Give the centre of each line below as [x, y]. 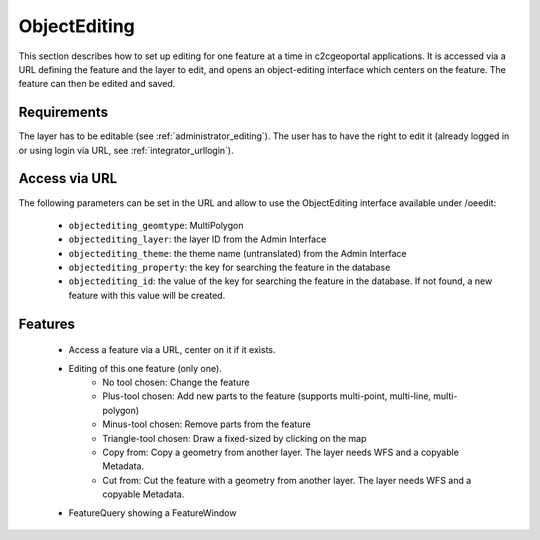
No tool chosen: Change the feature [176, 382]
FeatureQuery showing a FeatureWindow [152, 512]
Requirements [63, 112]
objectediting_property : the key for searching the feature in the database [229, 267]
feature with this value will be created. [147, 295]
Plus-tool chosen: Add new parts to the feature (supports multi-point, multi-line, [267, 396]
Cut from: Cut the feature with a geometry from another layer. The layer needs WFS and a [287, 480]
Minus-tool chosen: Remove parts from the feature [207, 424]
